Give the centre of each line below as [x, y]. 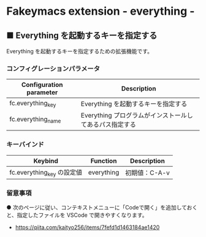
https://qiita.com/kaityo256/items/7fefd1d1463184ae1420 [87, 227]
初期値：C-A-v [147, 173]
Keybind [46, 160]
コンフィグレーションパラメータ [53, 69]
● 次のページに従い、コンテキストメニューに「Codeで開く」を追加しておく [102, 208]
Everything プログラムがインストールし [137, 116]
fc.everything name [35, 119]
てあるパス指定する [108, 125]
